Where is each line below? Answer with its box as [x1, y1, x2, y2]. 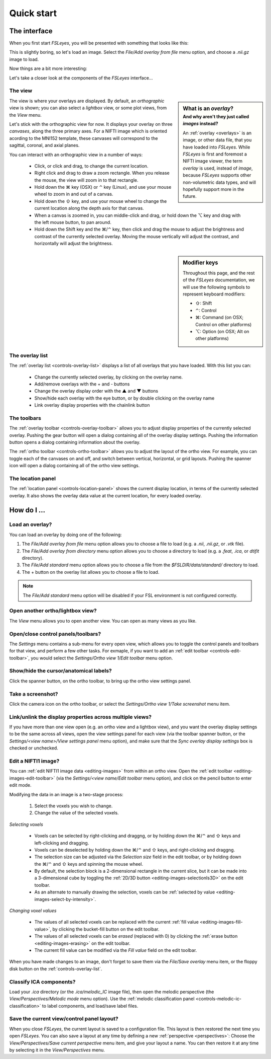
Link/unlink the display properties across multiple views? [9, 713, 152, 720]
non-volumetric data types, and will [183, 179, 256, 185]
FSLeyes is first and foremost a [183, 151, 247, 157]
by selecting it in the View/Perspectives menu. [9, 1047, 105, 1053]
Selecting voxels [9, 821, 44, 827]
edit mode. [9, 782, 32, 788]
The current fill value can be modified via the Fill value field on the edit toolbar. [34, 947, 197, 953]
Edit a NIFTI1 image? [9, 758, 60, 765]
